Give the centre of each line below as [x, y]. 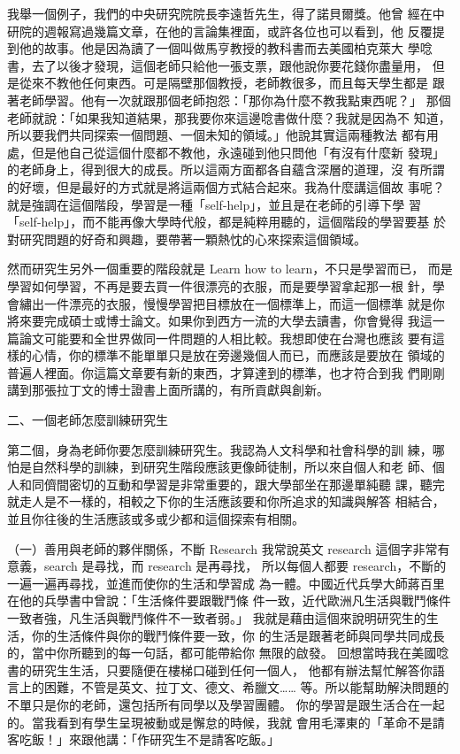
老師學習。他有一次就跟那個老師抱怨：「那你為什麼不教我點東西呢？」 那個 [235, 100]
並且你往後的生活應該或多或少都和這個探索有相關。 [156, 519]
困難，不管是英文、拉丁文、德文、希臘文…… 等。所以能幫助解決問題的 [246, 687]
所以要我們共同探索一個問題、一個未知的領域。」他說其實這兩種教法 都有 [217, 135]
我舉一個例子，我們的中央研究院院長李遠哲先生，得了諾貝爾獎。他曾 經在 [220, 13]
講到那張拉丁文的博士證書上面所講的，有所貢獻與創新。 [168, 390]
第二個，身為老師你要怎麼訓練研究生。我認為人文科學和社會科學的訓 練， [220, 449]
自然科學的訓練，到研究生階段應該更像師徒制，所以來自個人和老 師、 [232, 467]
